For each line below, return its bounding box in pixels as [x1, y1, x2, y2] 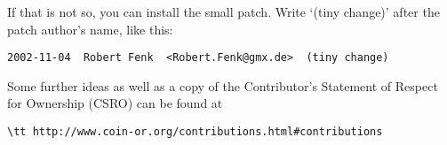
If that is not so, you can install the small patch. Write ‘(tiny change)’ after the [7, 3, 440, 20]
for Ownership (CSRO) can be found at [7, 94, 223, 112]
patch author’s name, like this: [7, 19, 173, 38]
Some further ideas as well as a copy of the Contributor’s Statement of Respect [7, 76, 438, 95]
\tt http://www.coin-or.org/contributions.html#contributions [7, 126, 383, 139]
